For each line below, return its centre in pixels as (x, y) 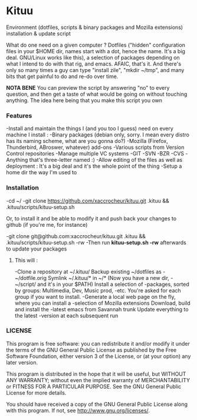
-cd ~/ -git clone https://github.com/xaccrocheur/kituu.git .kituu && (88, 201)
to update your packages (37, 249)
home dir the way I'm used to (42, 172)
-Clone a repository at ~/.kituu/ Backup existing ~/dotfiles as (88, 271)
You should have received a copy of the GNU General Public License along (97, 404)
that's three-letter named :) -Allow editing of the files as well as (106, 160)
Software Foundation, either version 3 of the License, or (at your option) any (98, 356)
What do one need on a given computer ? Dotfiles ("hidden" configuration (96, 45)
